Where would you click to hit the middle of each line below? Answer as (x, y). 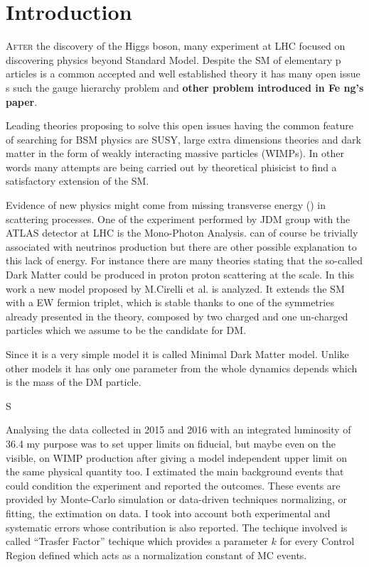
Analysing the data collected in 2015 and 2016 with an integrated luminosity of (178, 430)
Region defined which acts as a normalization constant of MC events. (156, 555)
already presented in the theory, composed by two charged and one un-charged (177, 316)
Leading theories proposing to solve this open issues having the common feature (180, 125)
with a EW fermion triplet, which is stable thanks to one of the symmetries (170, 302)
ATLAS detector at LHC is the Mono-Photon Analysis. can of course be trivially (182, 233)
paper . (22, 101)
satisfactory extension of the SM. (77, 181)
